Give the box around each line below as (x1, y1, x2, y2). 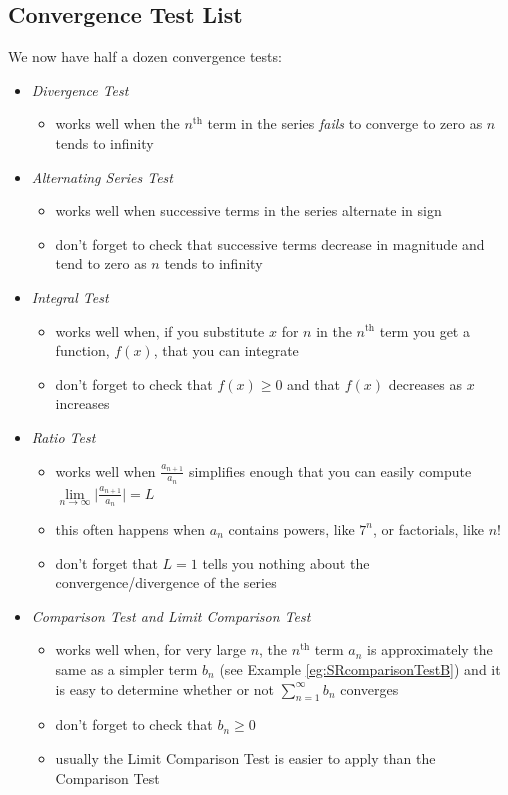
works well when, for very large (55, 639, 246, 660)
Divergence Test (31, 79, 129, 100)
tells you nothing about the (202, 552, 370, 573)
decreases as (388, 373, 463, 394)
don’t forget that (55, 552, 158, 573)
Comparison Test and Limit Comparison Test (31, 605, 311, 626)
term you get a (379, 320, 470, 341)
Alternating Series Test (31, 166, 173, 187)
